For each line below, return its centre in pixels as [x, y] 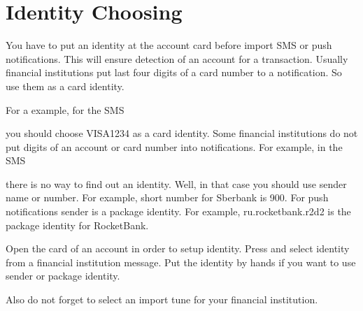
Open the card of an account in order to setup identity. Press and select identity [178, 248]
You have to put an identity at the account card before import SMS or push [169, 45]
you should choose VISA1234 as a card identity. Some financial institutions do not [182, 133]
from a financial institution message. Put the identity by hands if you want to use [181, 262]
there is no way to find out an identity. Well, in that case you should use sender [176, 183]
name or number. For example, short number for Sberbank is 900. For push [167, 197]
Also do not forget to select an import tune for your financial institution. [162, 299]
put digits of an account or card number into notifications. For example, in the [174, 146]
